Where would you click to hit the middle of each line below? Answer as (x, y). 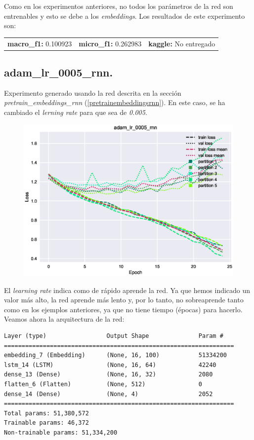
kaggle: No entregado (182, 43)
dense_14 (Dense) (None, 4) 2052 (108, 394)
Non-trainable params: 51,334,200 (61, 432)
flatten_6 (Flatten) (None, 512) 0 (103, 385)
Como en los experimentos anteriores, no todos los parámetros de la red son (119, 6)
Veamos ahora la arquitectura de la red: (64, 319)
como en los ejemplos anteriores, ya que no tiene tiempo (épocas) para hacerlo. (123, 309)
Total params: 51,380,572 (46, 413)
